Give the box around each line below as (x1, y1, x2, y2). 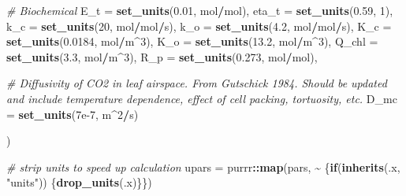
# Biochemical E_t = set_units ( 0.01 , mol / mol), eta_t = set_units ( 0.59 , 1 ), (6, 2, 393, 18)
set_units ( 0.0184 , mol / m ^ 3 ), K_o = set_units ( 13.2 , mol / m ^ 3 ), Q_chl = (6, 33, 378, 50)
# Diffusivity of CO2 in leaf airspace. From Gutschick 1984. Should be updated (6, 75, 387, 91)
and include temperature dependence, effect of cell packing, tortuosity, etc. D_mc (6, 90, 397, 106)
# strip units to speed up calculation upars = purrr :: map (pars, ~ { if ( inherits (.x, (6, 158, 400, 175)
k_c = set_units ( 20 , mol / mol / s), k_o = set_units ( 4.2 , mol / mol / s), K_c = (6, 17, 392, 34)
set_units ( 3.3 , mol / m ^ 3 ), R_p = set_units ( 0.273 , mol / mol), (6, 48, 318, 65)
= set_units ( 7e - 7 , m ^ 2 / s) (6, 105, 139, 122)
